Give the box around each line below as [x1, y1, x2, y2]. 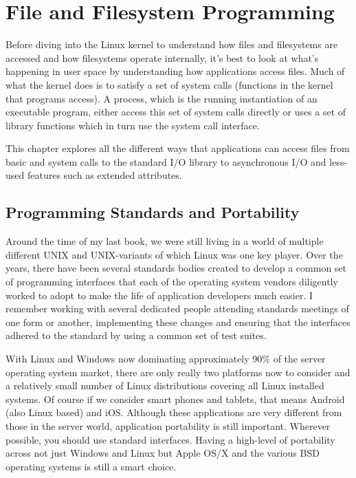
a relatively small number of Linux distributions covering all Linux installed [5, 378, 324, 393]
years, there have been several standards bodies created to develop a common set [5, 261, 347, 275]
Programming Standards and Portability [5, 202, 300, 223]
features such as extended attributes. [27, 168, 182, 182]
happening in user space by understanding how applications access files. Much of [5, 64, 345, 78]
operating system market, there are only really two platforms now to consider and [5, 365, 351, 379]
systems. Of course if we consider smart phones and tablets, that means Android [5, 391, 345, 406]
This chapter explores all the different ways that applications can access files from [5, 141, 350, 155]
